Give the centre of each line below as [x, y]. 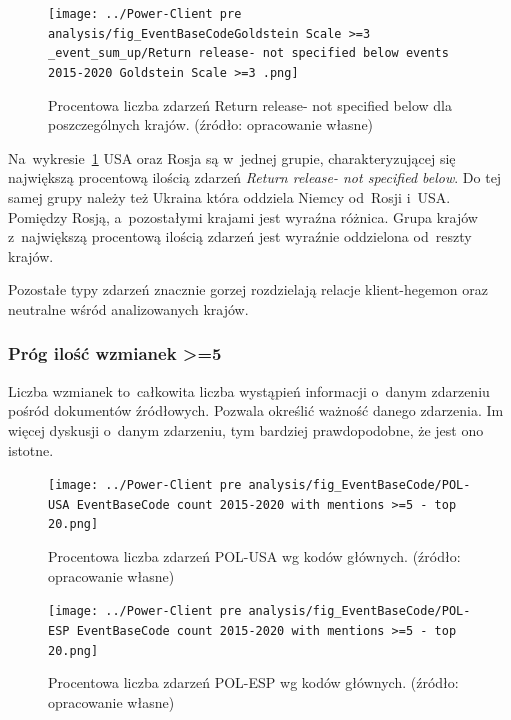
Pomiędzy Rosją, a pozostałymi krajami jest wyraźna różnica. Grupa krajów [243, 216]
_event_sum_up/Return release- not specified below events [248, 53]
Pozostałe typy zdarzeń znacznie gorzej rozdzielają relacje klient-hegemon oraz [248, 289]
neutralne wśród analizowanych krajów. [128, 308]
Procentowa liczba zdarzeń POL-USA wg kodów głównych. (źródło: [254, 556]
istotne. [31, 449]
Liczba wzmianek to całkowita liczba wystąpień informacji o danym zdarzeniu [249, 390]
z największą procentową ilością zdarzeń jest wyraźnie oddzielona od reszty [240, 236]
